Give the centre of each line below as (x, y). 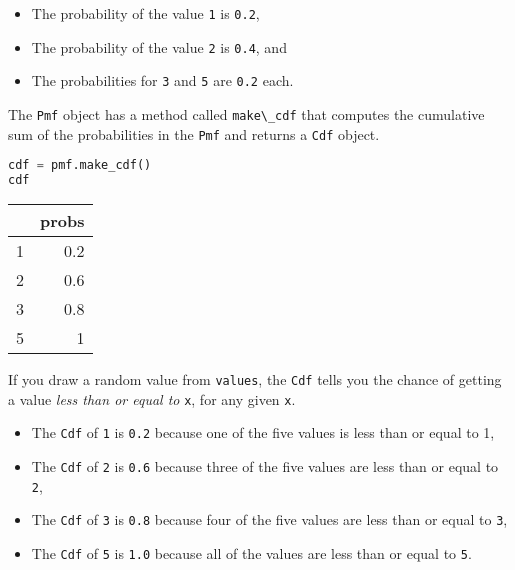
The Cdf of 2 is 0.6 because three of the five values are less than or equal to (265, 466)
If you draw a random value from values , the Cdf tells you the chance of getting (255, 379)
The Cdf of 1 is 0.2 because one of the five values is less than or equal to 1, (263, 432)
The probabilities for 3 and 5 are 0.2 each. (162, 80)
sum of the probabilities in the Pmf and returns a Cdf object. (194, 133)
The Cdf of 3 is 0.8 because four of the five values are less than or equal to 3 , (269, 519)
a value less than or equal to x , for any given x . (152, 398)
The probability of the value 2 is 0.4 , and (159, 46)
